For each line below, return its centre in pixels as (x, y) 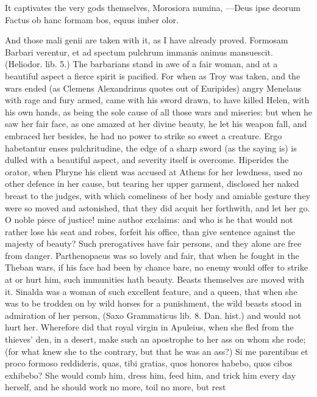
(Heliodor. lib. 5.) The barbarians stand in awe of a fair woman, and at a (141, 64)
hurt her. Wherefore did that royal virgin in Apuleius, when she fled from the (149, 327)
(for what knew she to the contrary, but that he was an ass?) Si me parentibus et (157, 351)
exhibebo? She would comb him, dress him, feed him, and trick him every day (151, 375)
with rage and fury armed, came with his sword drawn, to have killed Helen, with (157, 100)
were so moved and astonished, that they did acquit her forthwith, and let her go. (158, 207)
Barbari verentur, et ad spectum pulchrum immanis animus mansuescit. (139, 52)
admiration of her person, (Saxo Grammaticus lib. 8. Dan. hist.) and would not (153, 315)
